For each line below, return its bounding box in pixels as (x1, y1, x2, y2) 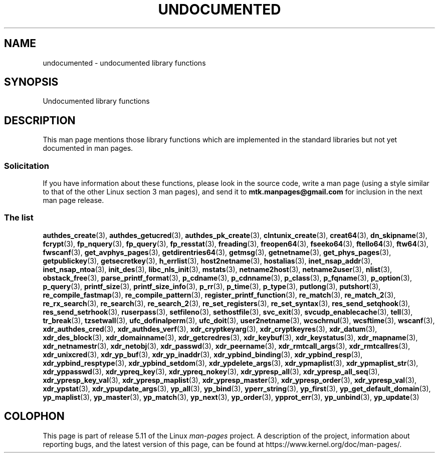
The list (4, 212, 34, 223)
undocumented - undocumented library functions (43, 58, 206, 67)
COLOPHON (4, 410, 65, 423)
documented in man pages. (43, 144, 133, 153)
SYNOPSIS (4, 76, 59, 89)
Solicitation (4, 160, 49, 171)
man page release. (43, 196, 104, 205)
